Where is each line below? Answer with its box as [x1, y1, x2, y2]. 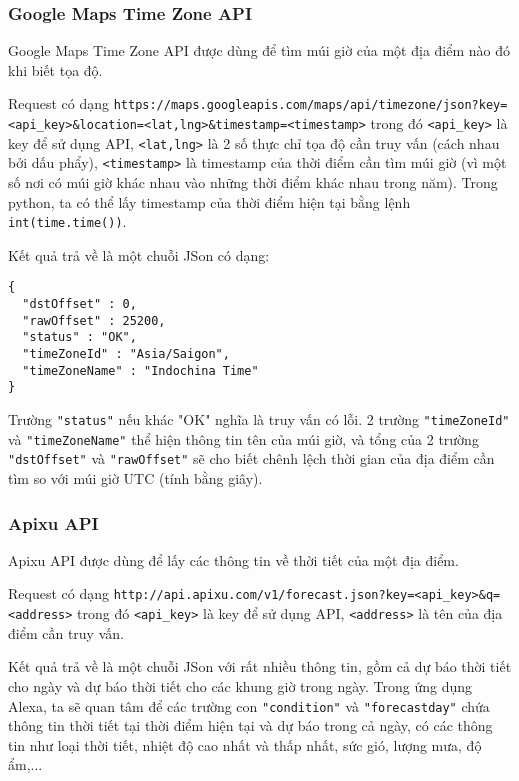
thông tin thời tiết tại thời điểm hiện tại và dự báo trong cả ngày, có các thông [8, 715, 493, 736]
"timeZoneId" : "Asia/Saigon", [22, 347, 230, 362]
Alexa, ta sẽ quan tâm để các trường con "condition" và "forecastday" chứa [8, 695, 490, 716]
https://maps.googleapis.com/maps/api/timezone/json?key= [113, 98, 508, 113]
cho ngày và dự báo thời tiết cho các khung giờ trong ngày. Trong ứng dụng [8, 675, 473, 696]
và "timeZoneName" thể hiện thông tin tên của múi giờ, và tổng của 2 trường [8, 428, 479, 449]
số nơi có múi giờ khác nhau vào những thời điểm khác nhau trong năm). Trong [8, 172, 498, 193]
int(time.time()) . [8, 211, 127, 232]
